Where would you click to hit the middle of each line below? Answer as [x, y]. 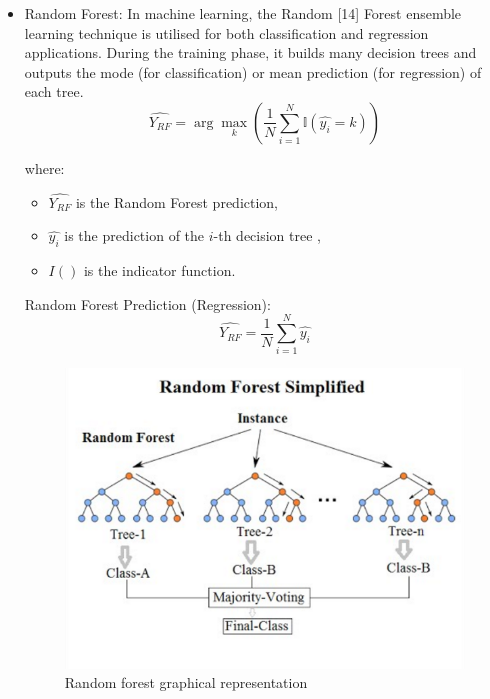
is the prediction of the [134, 235]
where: [44, 167]
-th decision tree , [267, 235]
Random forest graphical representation [186, 682]
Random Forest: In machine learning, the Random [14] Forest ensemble [243, 13]
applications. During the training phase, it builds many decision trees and [250, 52]
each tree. [54, 91]
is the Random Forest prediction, [177, 201]
